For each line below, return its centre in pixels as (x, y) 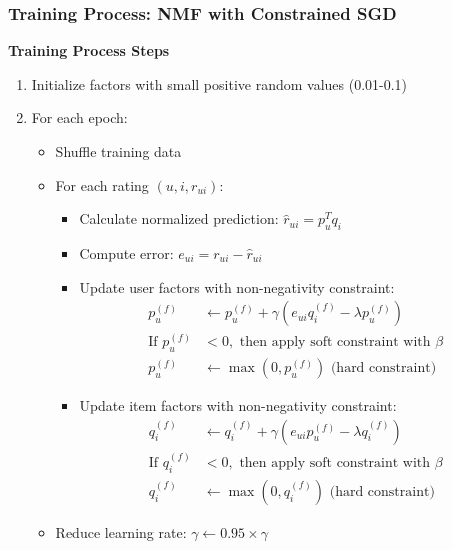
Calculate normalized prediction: (179, 218)
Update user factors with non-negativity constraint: (237, 286)
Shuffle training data (118, 151)
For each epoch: (79, 117)
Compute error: (126, 252)
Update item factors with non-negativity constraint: (238, 405)
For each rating (102, 184)
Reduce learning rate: (121, 532)
